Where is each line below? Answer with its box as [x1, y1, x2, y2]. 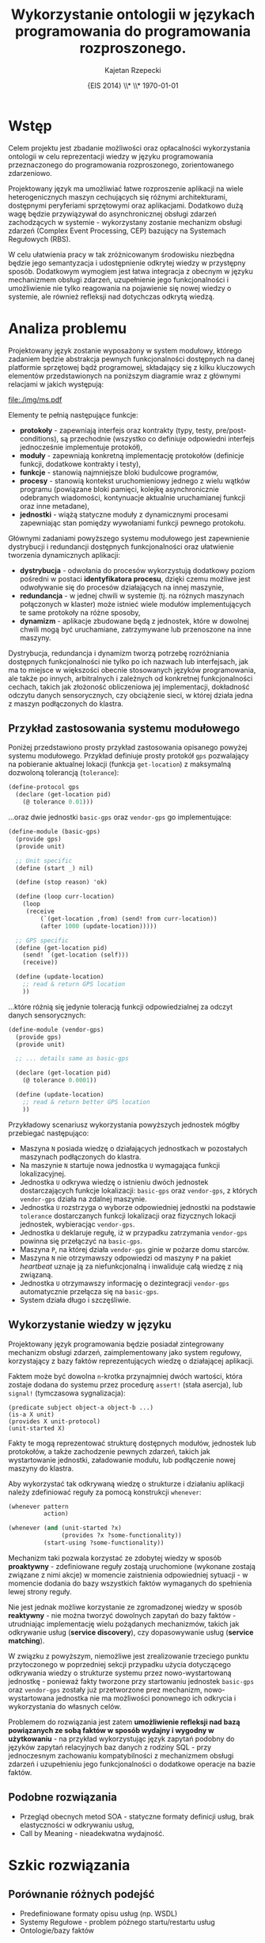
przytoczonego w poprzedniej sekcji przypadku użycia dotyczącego [8, 1659, 232, 1669]
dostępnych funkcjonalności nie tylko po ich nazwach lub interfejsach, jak [8, 656, 249, 666]
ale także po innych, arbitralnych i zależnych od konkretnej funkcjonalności [8, 674, 253, 683]
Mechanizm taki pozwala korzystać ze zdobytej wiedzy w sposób [8, 1553, 222, 1563]
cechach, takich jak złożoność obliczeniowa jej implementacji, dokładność [8, 681, 250, 691]
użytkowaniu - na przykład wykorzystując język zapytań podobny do [8, 1734, 235, 1743]
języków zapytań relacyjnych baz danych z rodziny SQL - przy [8, 1742, 212, 1752]
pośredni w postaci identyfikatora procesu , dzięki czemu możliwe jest [19, 574, 251, 583]
